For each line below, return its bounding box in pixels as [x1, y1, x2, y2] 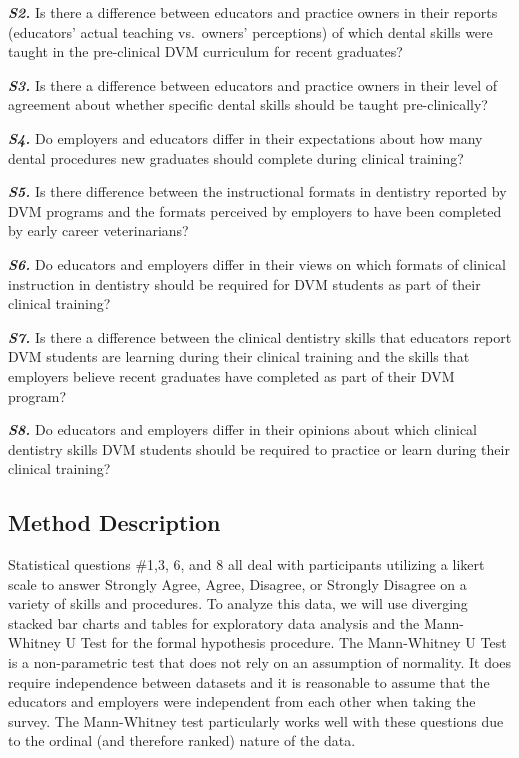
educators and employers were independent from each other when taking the [8, 691, 476, 712]
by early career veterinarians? [8, 220, 189, 241]
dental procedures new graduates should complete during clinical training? [8, 147, 464, 168]
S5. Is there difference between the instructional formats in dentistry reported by [8, 181, 507, 202]
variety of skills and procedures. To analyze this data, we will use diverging [8, 593, 468, 614]
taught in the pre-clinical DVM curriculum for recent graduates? [8, 41, 403, 62]
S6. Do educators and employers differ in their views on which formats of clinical [8, 253, 506, 274]
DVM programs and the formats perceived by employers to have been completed [8, 200, 502, 221]
